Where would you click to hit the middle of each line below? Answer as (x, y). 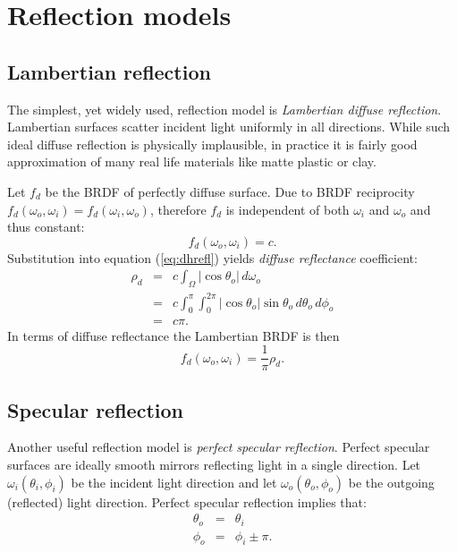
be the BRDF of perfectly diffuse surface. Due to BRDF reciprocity (230, 191)
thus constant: (46, 227)
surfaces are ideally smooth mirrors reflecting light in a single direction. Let (214, 464)
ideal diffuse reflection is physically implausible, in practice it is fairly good (212, 144)
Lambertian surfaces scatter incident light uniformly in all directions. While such (229, 127)
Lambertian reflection (109, 71)
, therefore (178, 209)
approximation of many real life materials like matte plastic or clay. (192, 161)
